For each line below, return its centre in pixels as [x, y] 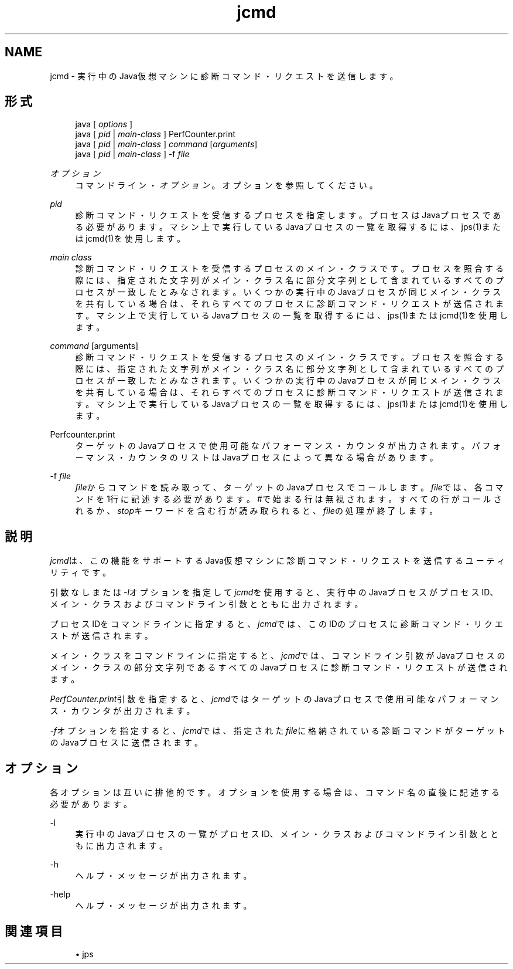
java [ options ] [104, 124]
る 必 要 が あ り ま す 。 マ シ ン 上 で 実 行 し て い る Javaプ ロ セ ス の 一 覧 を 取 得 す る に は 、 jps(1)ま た [288, 227]
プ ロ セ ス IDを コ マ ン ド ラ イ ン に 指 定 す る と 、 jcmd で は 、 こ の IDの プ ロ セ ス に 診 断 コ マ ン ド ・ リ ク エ [276, 624]
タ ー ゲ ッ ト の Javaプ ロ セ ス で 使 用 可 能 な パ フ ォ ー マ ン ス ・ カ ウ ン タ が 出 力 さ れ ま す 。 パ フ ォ [288, 446]
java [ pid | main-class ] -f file [132, 154]
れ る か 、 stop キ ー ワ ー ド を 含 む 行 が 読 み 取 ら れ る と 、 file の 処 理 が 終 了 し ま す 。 [256, 511]
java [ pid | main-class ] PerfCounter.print [155, 134]
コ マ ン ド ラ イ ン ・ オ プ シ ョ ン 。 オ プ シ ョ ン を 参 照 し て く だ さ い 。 [226, 185]
